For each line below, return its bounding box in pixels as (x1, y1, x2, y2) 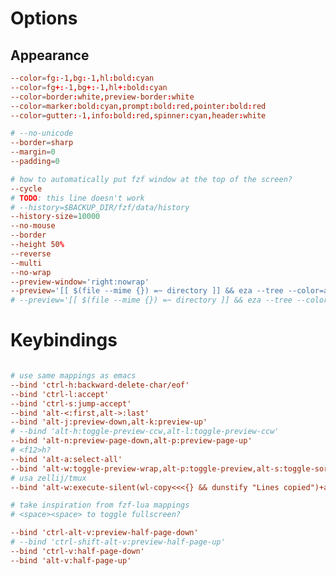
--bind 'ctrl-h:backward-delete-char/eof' (10, 380, 190, 390)
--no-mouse (10, 221, 56, 231)
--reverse (10, 248, 52, 259)
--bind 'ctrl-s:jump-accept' (10, 398, 132, 409)
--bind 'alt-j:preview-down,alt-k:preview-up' (10, 417, 208, 427)
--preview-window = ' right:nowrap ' (10, 277, 150, 287)
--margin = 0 (10, 147, 56, 157)
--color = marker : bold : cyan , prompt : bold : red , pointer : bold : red (10, 101, 267, 111)
